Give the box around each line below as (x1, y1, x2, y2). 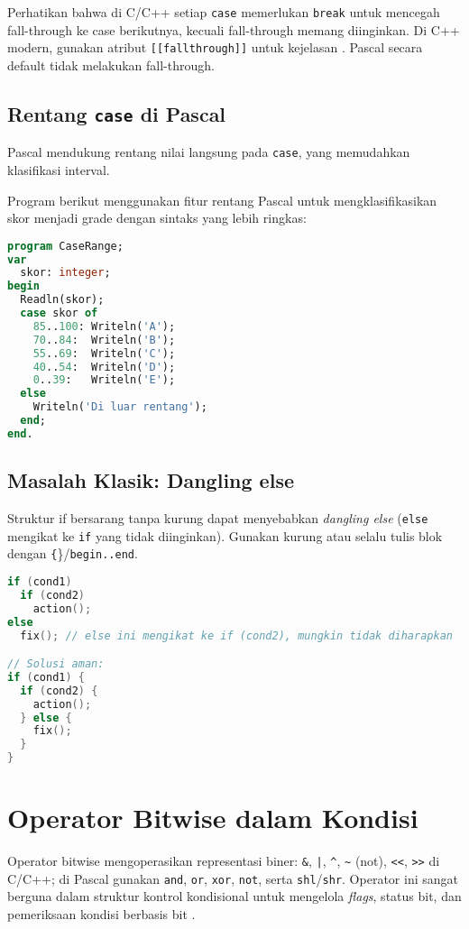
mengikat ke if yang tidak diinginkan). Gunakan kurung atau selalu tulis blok (7, 526, 443, 545)
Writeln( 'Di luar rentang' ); (32, 400, 207, 414)
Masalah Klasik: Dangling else (7, 466, 294, 494)
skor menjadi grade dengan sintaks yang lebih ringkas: (7, 208, 307, 227)
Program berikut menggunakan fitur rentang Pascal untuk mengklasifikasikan (7, 190, 437, 209)
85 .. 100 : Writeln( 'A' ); (32, 319, 176, 333)
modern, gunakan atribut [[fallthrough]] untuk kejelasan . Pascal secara (7, 38, 423, 57)
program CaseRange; (7, 239, 124, 253)
